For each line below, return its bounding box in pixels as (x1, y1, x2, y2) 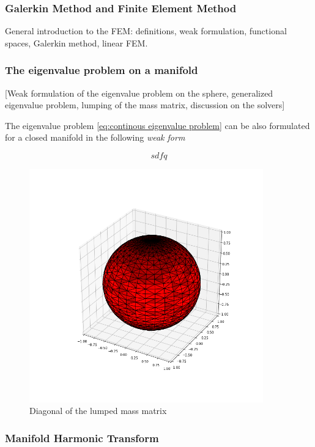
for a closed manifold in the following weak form (5, 131, 185, 144)
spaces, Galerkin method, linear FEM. (5, 36, 148, 49)
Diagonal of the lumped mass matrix (29, 404, 167, 417)
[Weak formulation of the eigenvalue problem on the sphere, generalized (5, 86, 273, 99)
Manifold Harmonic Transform (5, 430, 159, 445)
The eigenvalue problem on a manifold (5, 62, 198, 78)
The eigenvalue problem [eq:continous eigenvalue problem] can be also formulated (5, 119, 310, 131)
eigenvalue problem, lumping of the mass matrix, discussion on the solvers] (5, 98, 285, 111)
